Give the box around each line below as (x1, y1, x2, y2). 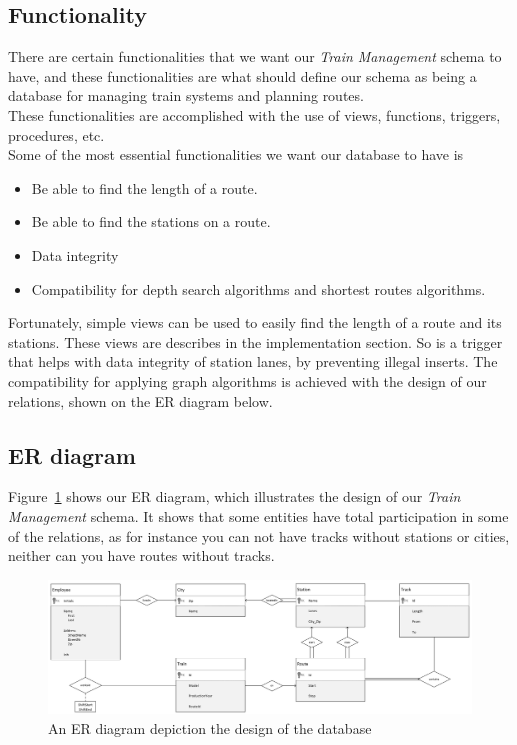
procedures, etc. (8, 124, 105, 145)
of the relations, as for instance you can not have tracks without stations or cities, (8, 525, 510, 546)
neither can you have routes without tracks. (8, 545, 275, 566)
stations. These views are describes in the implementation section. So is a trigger (8, 331, 503, 352)
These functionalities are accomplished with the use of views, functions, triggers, (8, 104, 501, 125)
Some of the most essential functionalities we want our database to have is (8, 144, 464, 165)
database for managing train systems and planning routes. (8, 85, 364, 106)
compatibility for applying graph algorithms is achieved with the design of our (8, 370, 487, 391)
